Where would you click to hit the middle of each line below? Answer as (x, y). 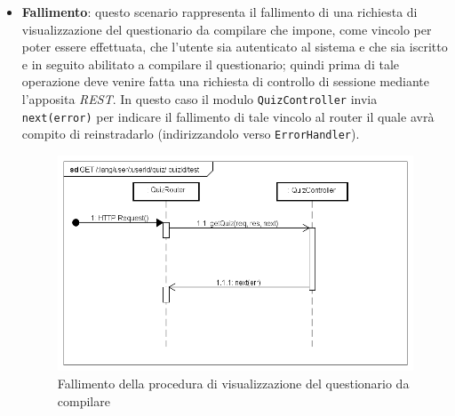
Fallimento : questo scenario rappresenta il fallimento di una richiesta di (220, 12)
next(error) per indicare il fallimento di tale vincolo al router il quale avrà (228, 116)
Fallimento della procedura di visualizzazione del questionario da (233, 384)
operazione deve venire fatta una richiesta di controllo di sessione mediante (225, 81)
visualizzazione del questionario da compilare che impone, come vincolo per (227, 29)
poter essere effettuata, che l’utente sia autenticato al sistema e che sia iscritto (235, 47)
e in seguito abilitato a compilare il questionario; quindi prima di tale (210, 64)
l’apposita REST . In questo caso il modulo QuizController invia (200, 98)
